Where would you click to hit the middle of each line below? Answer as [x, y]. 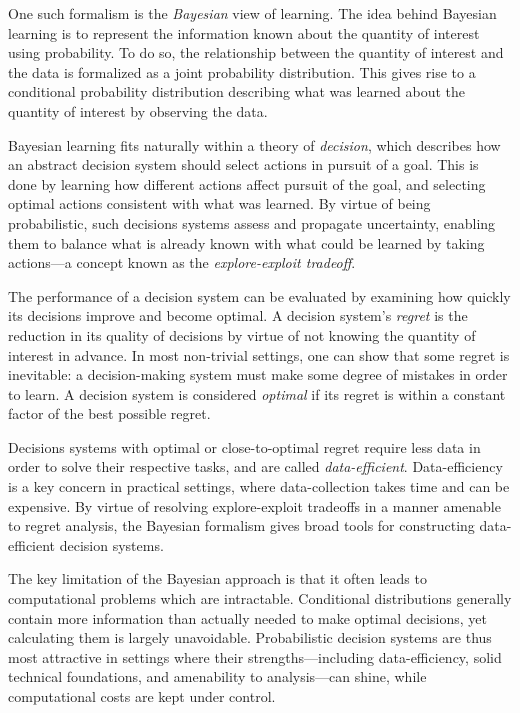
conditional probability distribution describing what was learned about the [237, 91]
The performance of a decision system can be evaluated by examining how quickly [259, 295]
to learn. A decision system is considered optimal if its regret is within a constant [257, 393]
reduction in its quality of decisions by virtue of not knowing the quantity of [242, 334]
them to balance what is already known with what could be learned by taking [246, 242]
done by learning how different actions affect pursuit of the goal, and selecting [247, 183]
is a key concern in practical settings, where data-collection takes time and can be [259, 486]
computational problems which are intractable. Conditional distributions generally [260, 598]
